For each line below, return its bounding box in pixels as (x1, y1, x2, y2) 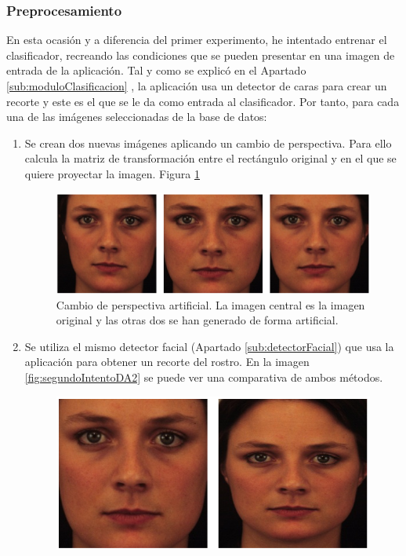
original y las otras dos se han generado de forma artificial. (56, 312, 339, 328)
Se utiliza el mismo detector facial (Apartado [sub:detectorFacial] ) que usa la (24, 338, 394, 354)
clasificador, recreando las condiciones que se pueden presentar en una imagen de (6, 46, 395, 63)
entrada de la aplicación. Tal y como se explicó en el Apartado (6, 62, 306, 79)
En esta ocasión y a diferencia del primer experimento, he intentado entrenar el (6, 31, 387, 48)
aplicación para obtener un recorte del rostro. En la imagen (24, 353, 310, 370)
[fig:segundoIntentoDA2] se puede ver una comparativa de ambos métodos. (24, 369, 383, 386)
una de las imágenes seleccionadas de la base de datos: (6, 108, 267, 125)
